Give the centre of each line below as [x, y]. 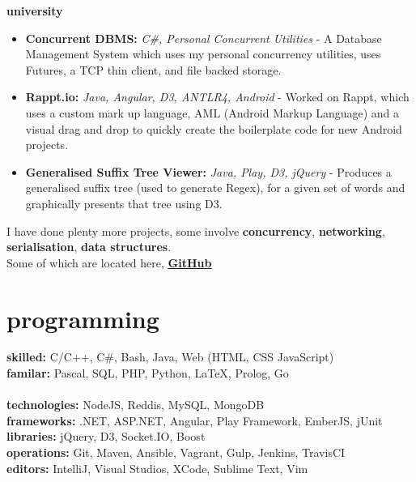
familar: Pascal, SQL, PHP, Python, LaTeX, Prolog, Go [148, 373]
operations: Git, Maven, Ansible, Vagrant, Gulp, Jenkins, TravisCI [176, 452]
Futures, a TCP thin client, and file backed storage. [153, 69]
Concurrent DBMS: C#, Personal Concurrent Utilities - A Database [204, 38]
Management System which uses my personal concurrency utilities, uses [203, 54]
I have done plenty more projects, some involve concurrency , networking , [196, 230]
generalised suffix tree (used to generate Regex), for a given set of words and [215, 188]
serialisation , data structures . [89, 247]
